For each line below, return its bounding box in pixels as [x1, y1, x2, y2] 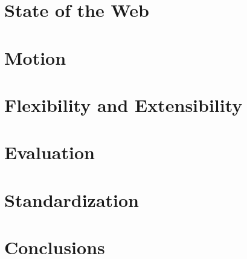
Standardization [4, 187, 139, 212]
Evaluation [4, 140, 95, 165]
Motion [4, 45, 66, 70]
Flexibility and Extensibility [4, 92, 243, 117]
